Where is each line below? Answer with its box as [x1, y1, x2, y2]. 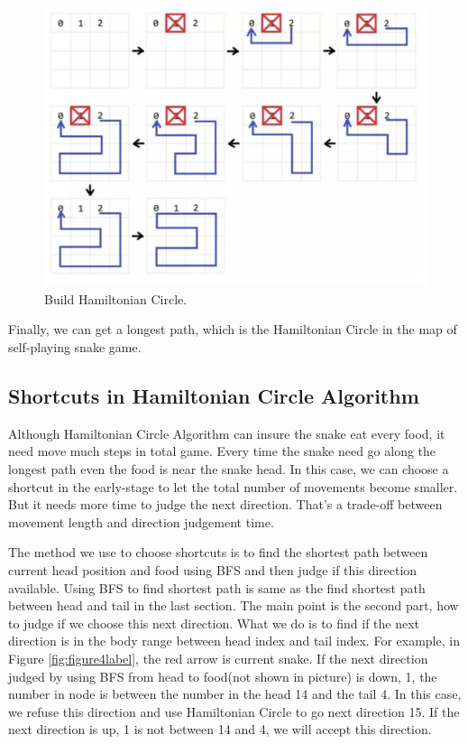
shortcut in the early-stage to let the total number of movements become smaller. [8, 477, 458, 496]
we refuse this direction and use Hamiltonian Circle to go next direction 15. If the [8, 702, 460, 721]
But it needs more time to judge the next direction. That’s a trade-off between [8, 495, 443, 514]
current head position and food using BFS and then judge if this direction [8, 561, 418, 580]
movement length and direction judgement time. [8, 512, 274, 531]
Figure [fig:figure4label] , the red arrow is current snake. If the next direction [8, 649, 428, 667]
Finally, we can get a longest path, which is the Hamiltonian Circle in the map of [8, 320, 457, 339]
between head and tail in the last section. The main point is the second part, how [8, 596, 459, 615]
